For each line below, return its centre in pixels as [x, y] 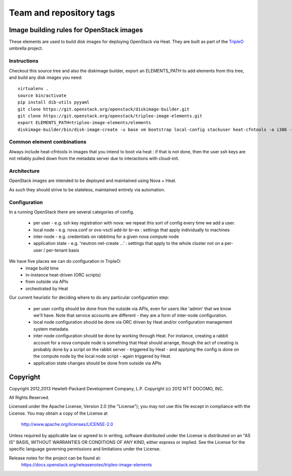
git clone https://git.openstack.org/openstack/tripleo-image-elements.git [110, 116]
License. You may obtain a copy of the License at [58, 413]
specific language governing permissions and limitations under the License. [85, 449]
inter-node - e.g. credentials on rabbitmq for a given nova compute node [106, 237]
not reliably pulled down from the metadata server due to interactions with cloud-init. [94, 159]
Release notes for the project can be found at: [55, 458]
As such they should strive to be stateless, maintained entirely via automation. [87, 189]
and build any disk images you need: [46, 77]
